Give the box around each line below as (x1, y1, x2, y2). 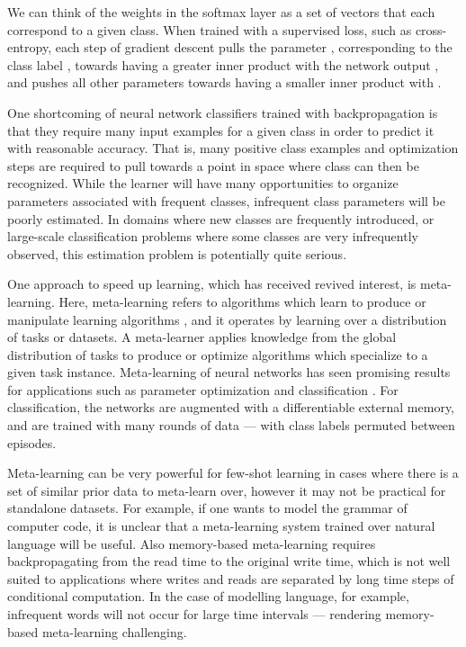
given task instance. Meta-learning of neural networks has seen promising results (7, 363, 451, 382)
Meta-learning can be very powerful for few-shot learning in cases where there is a (7, 463, 459, 482)
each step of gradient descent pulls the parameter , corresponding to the (55, 38, 453, 57)
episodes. (7, 433, 57, 452)
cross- (415, 20, 447, 39)
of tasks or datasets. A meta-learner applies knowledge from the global (7, 328, 397, 346)
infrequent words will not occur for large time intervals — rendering (7, 605, 381, 623)
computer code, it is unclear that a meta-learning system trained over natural (7, 517, 435, 535)
